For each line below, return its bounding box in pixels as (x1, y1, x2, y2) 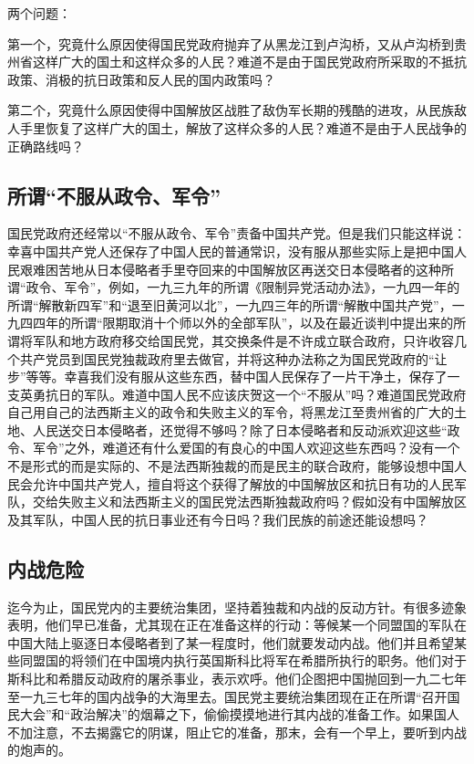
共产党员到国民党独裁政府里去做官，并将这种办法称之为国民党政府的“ (19, 349, 435, 368)
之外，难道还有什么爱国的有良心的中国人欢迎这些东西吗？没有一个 (64, 438, 460, 457)
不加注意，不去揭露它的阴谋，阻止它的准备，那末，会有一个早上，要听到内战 (7, 722, 467, 741)
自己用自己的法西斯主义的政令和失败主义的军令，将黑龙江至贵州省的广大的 (7, 403, 454, 422)
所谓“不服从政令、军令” (7, 181, 221, 209)
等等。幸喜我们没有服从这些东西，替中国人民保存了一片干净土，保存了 (26, 367, 448, 386)
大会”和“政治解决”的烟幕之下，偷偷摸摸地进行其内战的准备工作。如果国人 (19, 705, 459, 724)
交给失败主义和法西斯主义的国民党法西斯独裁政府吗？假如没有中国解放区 (32, 492, 467, 511)
